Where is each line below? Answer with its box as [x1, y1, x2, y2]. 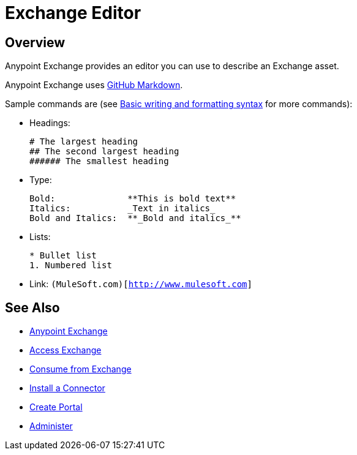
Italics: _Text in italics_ [29, 203, 216, 214]
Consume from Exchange [29, 364, 132, 375]
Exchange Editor [5, 2, 141, 23]
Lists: [29, 231, 51, 243]
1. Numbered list [29, 260, 112, 271]
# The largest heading [29, 137, 138, 147]
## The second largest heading [29, 146, 179, 157]
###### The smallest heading [29, 156, 169, 167]
